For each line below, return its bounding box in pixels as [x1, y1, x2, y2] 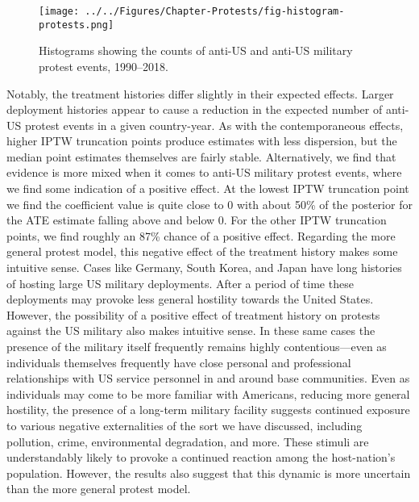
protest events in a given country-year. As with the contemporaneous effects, [24, 116, 404, 133]
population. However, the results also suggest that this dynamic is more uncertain [6, 464, 411, 481]
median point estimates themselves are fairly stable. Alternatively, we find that [6, 148, 396, 165]
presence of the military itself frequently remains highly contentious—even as [6, 338, 387, 354]
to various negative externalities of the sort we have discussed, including [6, 416, 363, 433]
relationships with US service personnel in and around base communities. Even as [6, 370, 410, 387]
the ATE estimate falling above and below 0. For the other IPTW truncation [6, 211, 387, 228]
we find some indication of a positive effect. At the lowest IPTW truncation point [6, 180, 409, 197]
